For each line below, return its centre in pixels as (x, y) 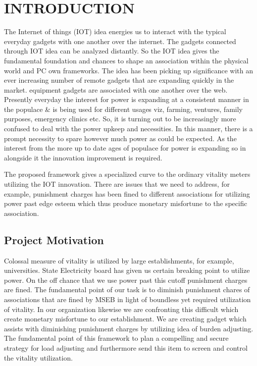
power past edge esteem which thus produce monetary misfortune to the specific (126, 203)
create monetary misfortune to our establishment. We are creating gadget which (125, 319)
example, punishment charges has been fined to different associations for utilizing (127, 193)
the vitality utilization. (38, 357)
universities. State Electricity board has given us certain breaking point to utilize (127, 270)
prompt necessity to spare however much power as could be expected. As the (120, 138)
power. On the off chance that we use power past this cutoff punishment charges (126, 280)
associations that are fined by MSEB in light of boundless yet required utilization (128, 299)
